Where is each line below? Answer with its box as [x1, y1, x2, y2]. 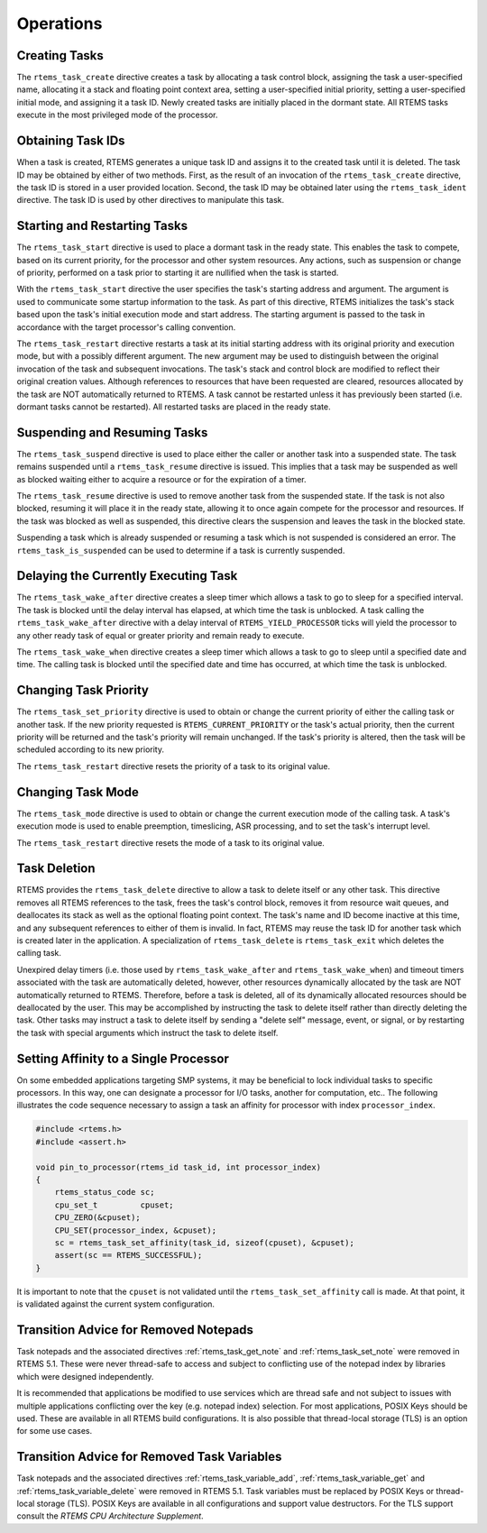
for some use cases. [16, 1426, 93, 1437]
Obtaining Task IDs [16, 133, 125, 149]
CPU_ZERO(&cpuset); [54, 1213, 142, 1223]
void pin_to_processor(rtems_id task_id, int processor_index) [35, 1161, 322, 1172]
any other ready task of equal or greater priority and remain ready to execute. [16, 629, 305, 640]
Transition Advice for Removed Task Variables [16, 1449, 282, 1464]
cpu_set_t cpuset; [54, 1199, 175, 1210]
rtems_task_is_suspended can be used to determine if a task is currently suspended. [16, 545, 345, 555]
